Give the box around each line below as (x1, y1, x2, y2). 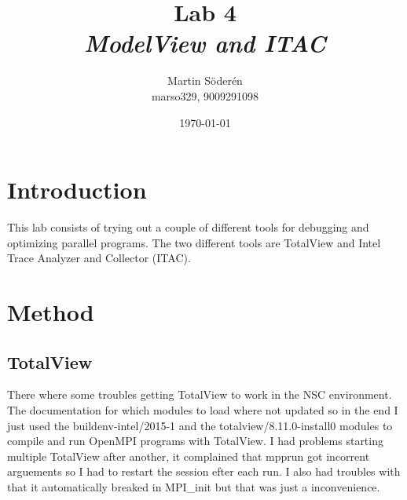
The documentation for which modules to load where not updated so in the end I (7, 401, 398, 418)
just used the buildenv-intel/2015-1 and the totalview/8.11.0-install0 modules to (7, 417, 393, 433)
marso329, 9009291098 (151, 87, 259, 104)
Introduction (7, 173, 147, 206)
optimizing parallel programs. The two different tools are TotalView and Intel (7, 234, 381, 250)
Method (7, 296, 94, 327)
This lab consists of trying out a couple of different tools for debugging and (7, 219, 369, 235)
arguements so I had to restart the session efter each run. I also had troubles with (7, 463, 401, 480)
